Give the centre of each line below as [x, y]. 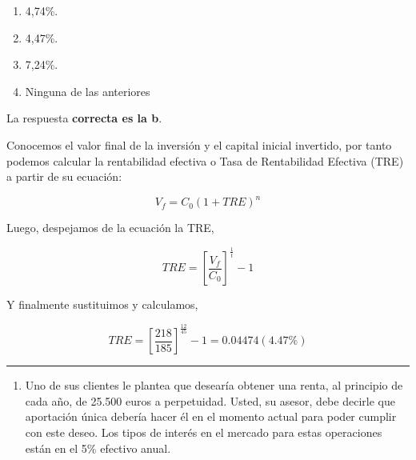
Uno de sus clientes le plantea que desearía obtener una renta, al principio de [214, 385]
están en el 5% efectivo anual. [98, 448]
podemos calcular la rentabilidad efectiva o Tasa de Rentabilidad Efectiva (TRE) [205, 160]
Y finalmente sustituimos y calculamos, [102, 304]
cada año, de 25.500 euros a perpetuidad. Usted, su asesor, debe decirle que [210, 400]
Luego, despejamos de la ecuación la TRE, [110, 228]
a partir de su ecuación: [64, 176]
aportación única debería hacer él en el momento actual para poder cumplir [211, 416]
